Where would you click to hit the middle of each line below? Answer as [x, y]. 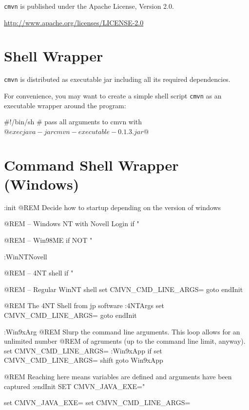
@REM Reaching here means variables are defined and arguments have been [118, 376]
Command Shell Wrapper [91, 165]
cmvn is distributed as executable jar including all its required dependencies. [117, 79]
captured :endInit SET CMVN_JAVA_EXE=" [75, 386]
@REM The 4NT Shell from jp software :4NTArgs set [84, 305]
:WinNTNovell [26, 256]
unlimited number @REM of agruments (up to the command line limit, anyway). [125, 341]
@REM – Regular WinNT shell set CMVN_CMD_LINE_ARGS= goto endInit [124, 289]
